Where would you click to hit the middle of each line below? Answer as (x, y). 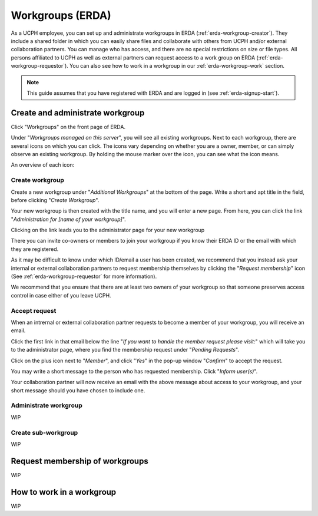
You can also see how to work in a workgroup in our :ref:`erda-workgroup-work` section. (177, 66)
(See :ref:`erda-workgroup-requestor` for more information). (84, 276)
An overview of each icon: (43, 165)
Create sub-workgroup (44, 432)
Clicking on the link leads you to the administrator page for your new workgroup (108, 230)
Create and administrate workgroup (78, 113)
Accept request (34, 310)
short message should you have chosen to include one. (78, 390)
